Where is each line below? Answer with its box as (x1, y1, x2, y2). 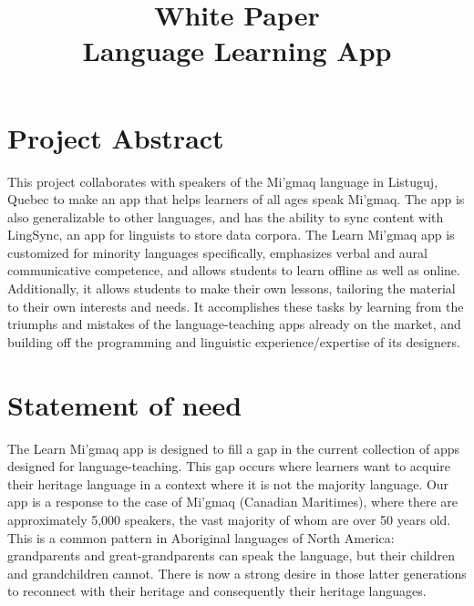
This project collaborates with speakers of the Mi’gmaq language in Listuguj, (7, 171, 438, 190)
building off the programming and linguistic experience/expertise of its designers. (7, 332, 460, 351)
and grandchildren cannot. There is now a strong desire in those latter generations (7, 563, 467, 582)
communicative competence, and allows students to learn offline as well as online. (7, 261, 460, 280)
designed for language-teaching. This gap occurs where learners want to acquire (7, 457, 450, 476)
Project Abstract (7, 118, 224, 156)
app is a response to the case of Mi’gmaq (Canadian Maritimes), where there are (7, 492, 459, 511)
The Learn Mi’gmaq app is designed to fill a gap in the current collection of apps (7, 438, 459, 457)
